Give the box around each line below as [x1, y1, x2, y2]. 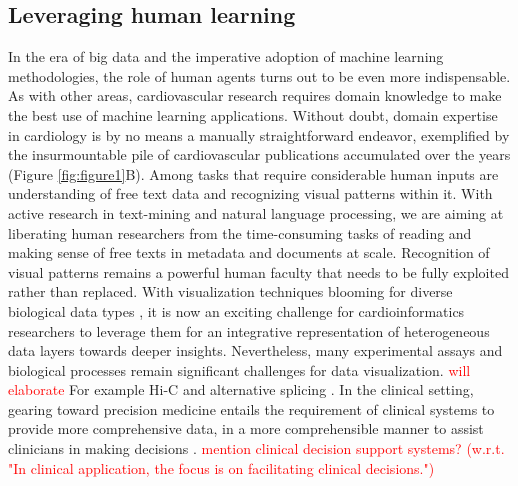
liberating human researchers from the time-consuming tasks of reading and [8, 222, 472, 243]
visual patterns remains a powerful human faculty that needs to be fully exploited [8, 261, 509, 282]
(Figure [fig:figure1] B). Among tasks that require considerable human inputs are [8, 163, 499, 184]
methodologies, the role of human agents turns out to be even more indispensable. [8, 65, 511, 86]
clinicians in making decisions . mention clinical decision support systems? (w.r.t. [8, 438, 505, 459]
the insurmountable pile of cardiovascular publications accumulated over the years [8, 144, 511, 165]
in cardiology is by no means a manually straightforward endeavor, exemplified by [8, 124, 510, 145]
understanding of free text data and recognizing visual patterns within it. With [8, 183, 493, 204]
